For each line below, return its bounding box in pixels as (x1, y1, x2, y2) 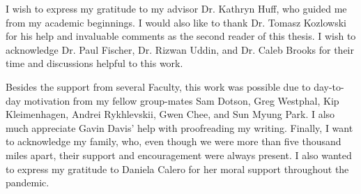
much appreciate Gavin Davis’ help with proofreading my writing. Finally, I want (6, 120, 353, 135)
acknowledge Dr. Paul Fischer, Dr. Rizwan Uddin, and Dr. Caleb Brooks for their (6, 42, 354, 57)
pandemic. (6, 175, 49, 190)
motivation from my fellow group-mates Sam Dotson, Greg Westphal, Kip (24, 93, 339, 107)
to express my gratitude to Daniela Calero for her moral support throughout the (6, 161, 349, 176)
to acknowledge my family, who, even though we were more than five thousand (6, 134, 341, 149)
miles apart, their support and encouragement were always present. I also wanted (6, 147, 352, 162)
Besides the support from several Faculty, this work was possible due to (6, 79, 311, 94)
